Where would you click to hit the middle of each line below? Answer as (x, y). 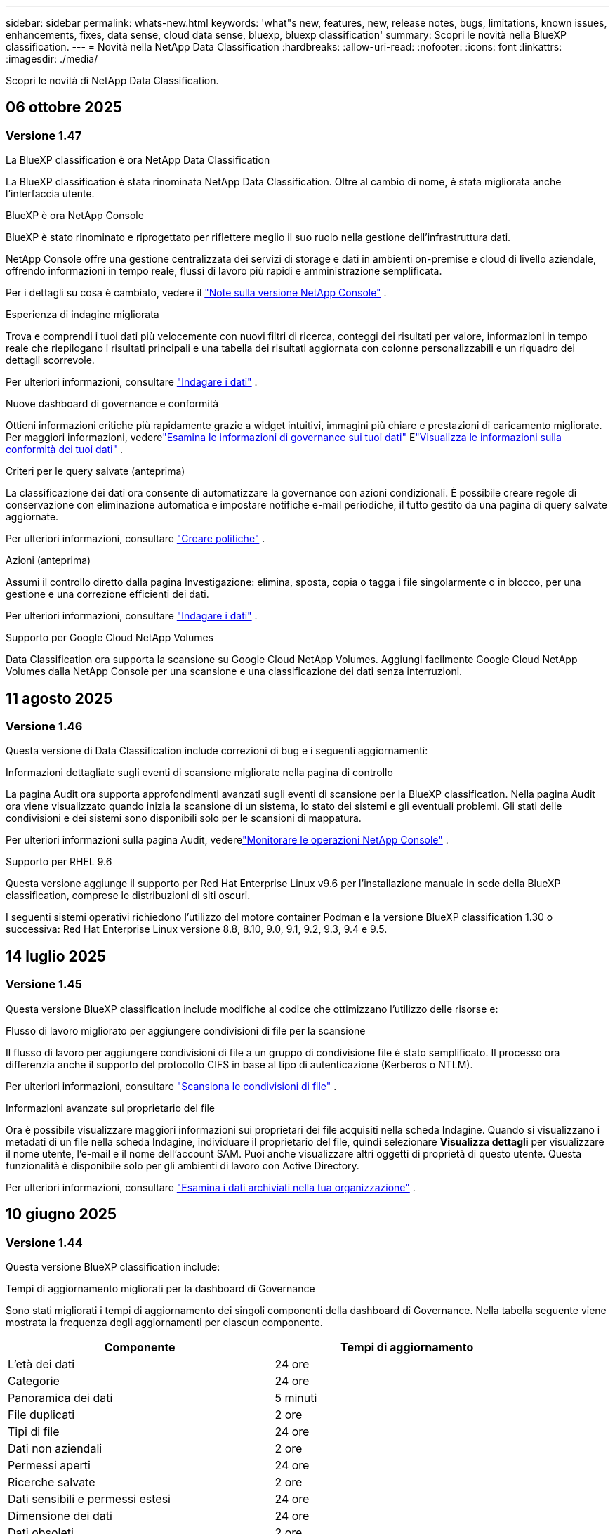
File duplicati (41, 1414)
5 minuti (296, 1397)
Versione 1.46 (44, 727)
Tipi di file (34, 1431)
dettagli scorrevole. (50, 360)
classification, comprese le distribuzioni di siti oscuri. (128, 896)
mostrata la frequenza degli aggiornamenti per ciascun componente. (164, 1322)
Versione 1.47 (44, 135)
